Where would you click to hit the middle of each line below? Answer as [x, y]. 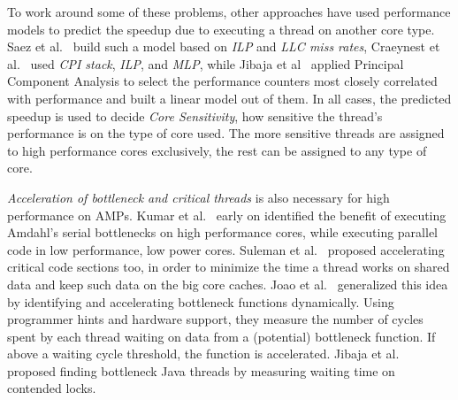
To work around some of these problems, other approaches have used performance [229, 12]
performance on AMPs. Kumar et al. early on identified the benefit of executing [227, 215]
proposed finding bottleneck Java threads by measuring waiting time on [201, 370]
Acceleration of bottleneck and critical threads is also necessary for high [198, 197]
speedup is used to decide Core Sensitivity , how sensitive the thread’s [195, 115]
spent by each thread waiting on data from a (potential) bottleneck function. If [221, 336]
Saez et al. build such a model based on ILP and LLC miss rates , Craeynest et [224, 46]
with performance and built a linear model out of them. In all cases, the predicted [229, 98]
